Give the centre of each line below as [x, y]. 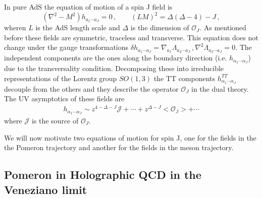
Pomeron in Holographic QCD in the [103, 175]
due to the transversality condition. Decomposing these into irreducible [114, 68]
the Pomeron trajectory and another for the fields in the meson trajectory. [119, 147]
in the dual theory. [220, 88]
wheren [15, 27]
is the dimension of [160, 27]
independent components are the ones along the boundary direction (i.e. [116, 58]
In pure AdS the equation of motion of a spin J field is [88, 7]
